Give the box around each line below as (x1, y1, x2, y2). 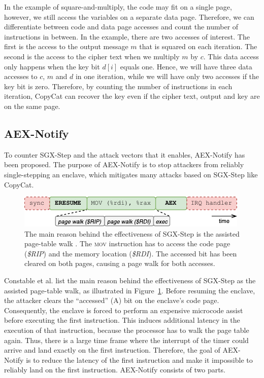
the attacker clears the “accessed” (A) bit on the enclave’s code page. (4, 295, 219, 306)
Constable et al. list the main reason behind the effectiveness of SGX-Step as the (4, 275, 256, 286)
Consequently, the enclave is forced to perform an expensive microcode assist (4, 305, 243, 315)
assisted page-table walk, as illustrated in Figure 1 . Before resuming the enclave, (4, 285, 255, 295)
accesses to (4, 71, 38, 82)
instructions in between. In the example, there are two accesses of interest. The (4, 31, 250, 42)
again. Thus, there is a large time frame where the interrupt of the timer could (4, 334, 249, 345)
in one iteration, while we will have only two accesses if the (75, 71, 259, 82)
